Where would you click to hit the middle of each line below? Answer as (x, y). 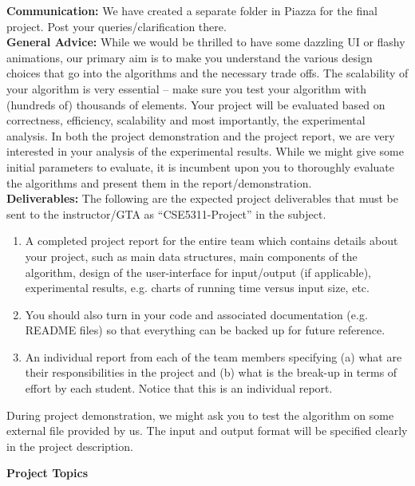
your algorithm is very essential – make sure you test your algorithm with (186, 88)
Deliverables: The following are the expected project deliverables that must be (202, 198)
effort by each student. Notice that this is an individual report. (179, 388)
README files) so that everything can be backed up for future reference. (205, 330)
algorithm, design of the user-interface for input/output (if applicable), (198, 272)
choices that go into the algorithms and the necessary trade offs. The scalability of (207, 73)
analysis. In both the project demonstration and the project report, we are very (201, 135)
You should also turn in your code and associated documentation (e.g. (196, 314)
